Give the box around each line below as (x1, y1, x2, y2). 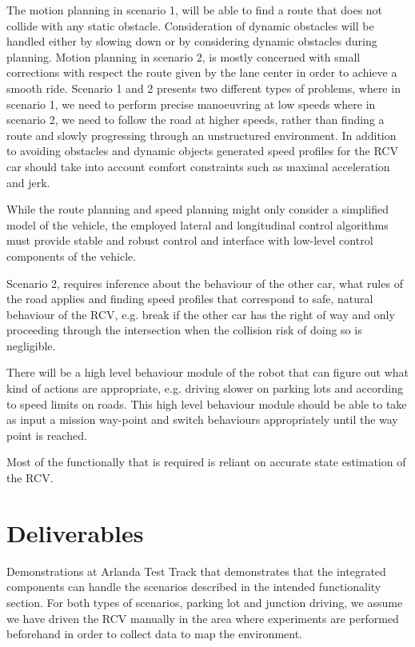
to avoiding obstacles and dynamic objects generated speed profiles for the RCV (6, 142, 398, 159)
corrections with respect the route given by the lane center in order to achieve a (6, 64, 397, 81)
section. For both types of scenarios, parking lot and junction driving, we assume (6, 593, 403, 610)
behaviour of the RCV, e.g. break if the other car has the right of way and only (6, 306, 395, 322)
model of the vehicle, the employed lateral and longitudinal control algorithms (6, 216, 389, 233)
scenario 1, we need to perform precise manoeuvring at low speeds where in (6, 95, 376, 112)
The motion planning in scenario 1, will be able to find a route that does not (6, 2, 383, 18)
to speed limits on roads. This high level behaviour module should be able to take (6, 395, 407, 412)
